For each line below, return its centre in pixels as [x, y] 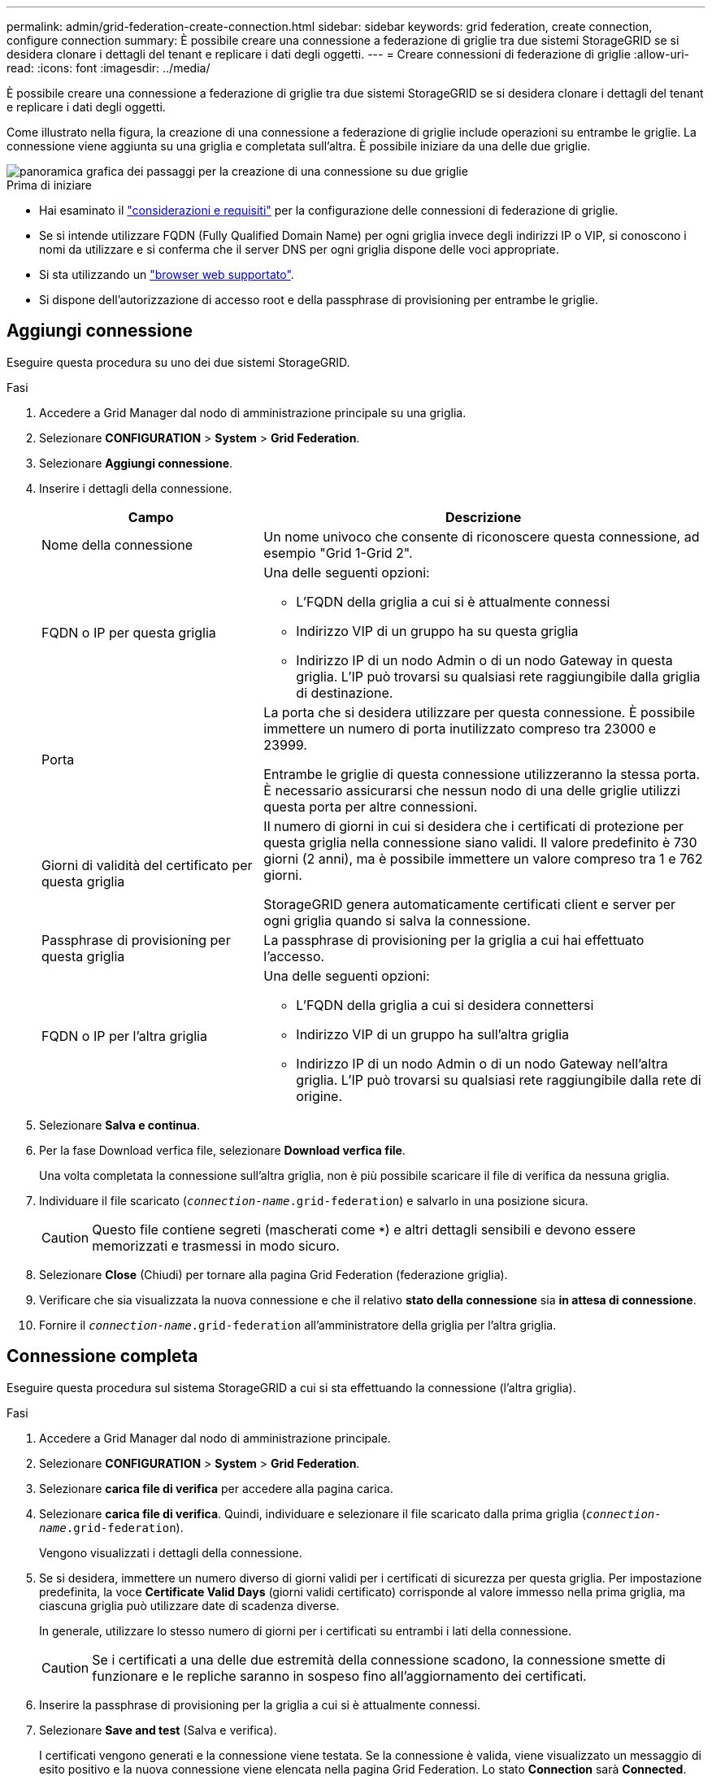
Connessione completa [102, 1356]
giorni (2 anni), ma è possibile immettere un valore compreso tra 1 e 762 [483, 858]
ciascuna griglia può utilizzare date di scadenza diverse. [189, 1605]
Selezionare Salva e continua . [119, 1125]
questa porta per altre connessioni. [371, 806]
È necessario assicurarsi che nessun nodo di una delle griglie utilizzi [472, 790]
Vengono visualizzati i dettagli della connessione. [171, 1552]
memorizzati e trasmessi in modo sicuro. [216, 1245]
